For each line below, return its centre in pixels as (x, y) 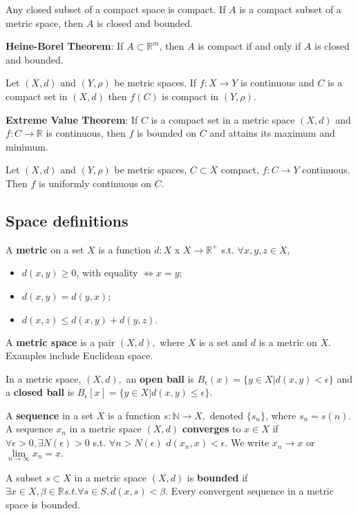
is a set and (223, 342)
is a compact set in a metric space (223, 119)
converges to (211, 429)
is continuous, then (86, 133)
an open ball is (160, 378)
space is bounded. (43, 505)
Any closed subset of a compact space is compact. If (116, 9)
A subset (24, 477)
